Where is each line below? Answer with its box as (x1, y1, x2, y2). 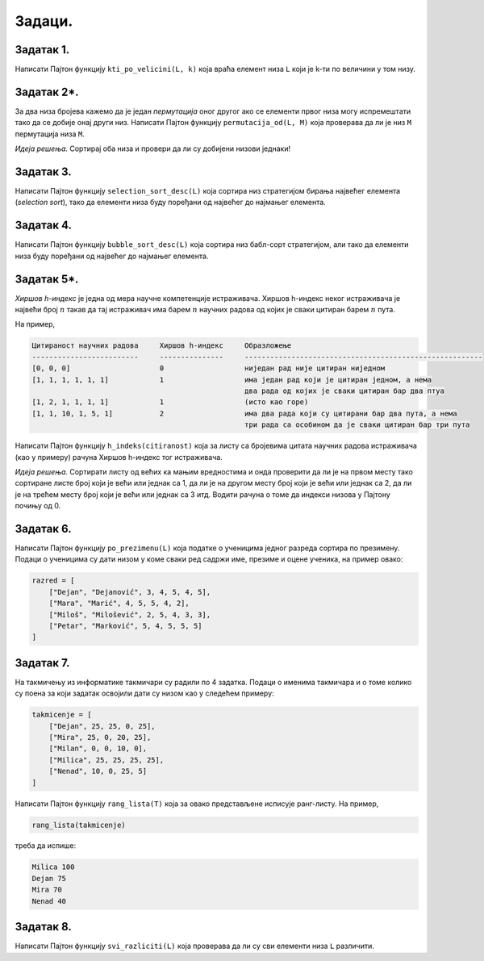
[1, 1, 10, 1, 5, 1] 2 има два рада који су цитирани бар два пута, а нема (31, 408, 457, 418)
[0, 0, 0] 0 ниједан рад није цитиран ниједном (31, 364, 386, 373)
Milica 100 (31, 863, 75, 871)
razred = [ (31, 576, 75, 585)
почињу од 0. (15, 501, 61, 511)
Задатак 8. (15, 920, 72, 934)
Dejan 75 (31, 874, 67, 883)
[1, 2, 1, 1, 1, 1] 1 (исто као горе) (31, 398, 309, 407)
